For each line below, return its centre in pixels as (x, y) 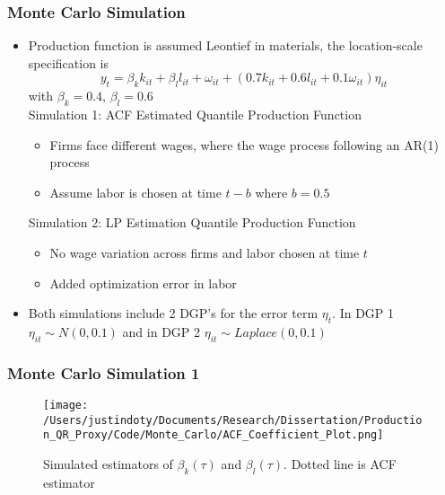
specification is (69, 62)
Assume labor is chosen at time (135, 192)
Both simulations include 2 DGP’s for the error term (173, 313)
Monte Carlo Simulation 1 (104, 372)
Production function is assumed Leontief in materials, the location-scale (225, 45)
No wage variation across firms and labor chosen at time (205, 252)
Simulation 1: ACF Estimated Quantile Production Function (195, 114)
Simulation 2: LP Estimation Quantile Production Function (192, 222)
